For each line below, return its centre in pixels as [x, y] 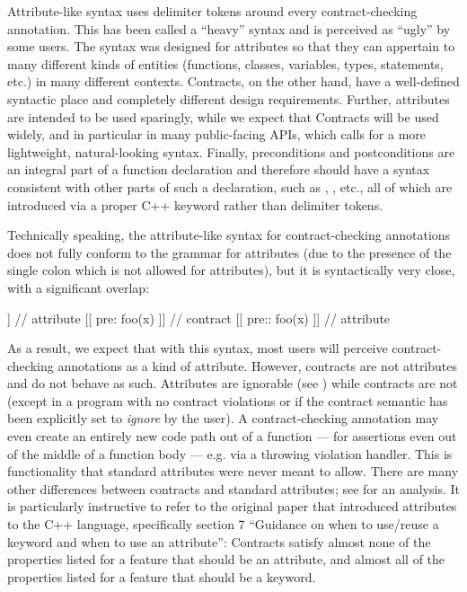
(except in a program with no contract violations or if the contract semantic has [228, 400]
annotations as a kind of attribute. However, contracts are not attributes [258, 365]
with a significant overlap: [79, 287]
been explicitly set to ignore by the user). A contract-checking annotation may [223, 418]
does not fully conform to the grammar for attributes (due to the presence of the [229, 252]
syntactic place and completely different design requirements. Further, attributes [229, 98]
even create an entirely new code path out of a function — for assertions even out [232, 436]
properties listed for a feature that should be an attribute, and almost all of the [226, 559]
